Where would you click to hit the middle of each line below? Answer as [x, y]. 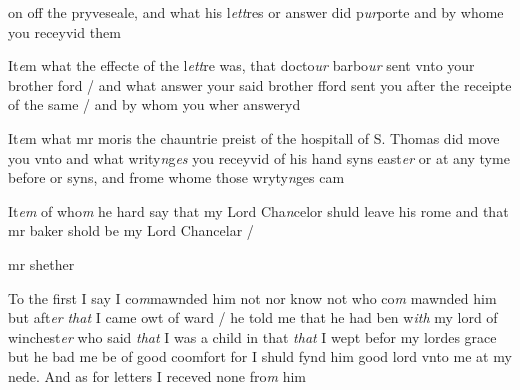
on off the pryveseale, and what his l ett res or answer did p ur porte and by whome [256, 12]
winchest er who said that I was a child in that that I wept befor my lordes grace [252, 336]
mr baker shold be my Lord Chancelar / [131, 230]
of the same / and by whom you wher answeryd [154, 104]
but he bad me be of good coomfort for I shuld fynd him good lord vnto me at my [260, 356]
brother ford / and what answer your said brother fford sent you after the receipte [260, 84]
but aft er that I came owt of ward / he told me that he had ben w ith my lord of [253, 317]
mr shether [41, 263]
